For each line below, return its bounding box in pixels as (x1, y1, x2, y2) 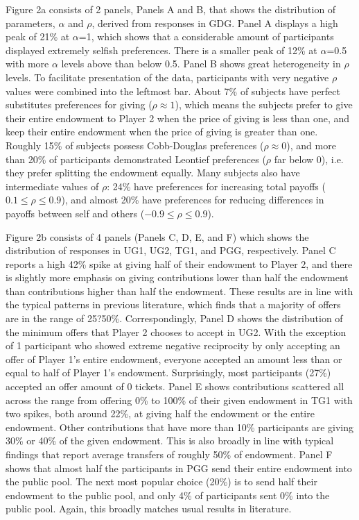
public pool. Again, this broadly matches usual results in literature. (6, 501, 292, 516)
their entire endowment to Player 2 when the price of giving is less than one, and (6, 110, 350, 125)
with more (6, 56, 49, 71)
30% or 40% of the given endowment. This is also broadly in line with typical (6, 433, 334, 448)
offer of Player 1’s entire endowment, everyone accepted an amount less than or (6, 351, 342, 366)
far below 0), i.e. (274, 151, 344, 166)
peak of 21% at (6, 29, 70, 44)
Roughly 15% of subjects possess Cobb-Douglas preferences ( (6, 137, 264, 152)
